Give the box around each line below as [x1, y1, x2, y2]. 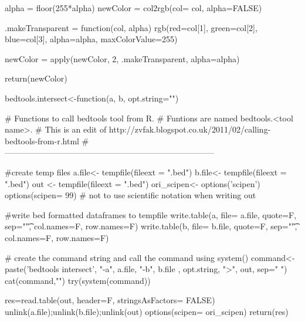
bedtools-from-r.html [5, 134, 79, 147]
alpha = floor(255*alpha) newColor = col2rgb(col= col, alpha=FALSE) [5, 2, 262, 13]
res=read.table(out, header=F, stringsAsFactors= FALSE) [5, 294, 215, 306]
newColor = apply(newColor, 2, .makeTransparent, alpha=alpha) [5, 52, 240, 65]
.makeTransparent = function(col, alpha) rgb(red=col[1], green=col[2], [5, 21, 257, 33]
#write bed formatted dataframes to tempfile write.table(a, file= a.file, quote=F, [5, 208, 297, 221]
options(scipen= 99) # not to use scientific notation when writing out [5, 189, 256, 201]
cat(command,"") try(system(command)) [5, 274, 151, 286]
